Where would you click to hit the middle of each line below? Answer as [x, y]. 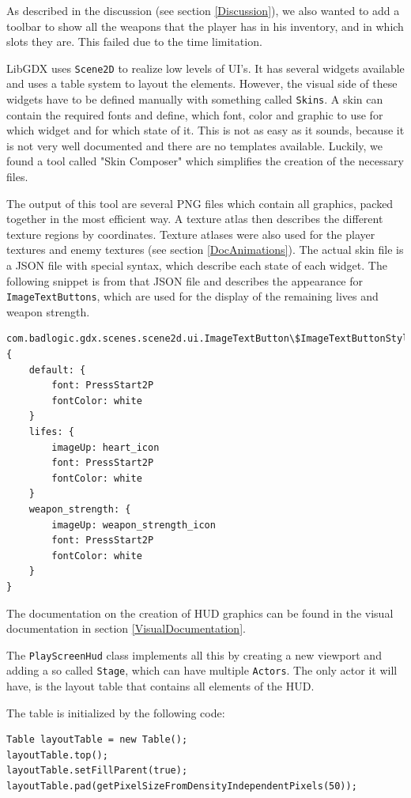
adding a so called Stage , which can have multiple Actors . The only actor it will [202, 670]
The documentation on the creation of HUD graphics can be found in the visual [200, 613]
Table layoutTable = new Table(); [97, 740]
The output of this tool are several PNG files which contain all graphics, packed [200, 203]
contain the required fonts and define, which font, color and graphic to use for [195, 114]
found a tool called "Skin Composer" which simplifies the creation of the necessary [205, 161]
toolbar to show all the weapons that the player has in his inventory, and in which [205, 26]
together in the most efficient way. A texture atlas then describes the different [195, 219]
